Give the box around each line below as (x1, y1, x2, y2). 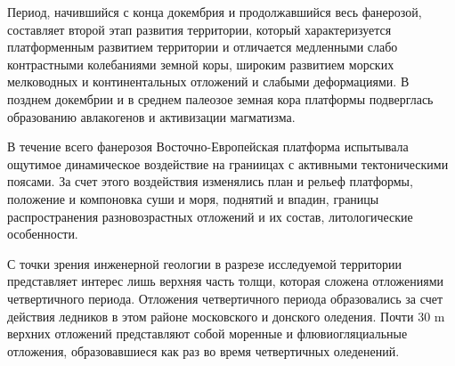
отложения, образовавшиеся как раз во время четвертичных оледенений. (7, 341, 400, 360)
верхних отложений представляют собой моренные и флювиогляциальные (7, 324, 408, 343)
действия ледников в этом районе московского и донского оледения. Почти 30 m (7, 306, 445, 325)
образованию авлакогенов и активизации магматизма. (7, 107, 296, 126)
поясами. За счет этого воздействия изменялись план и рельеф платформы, (7, 172, 413, 191)
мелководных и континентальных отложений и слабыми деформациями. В (7, 72, 410, 91)
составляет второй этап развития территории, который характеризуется (7, 20, 392, 38)
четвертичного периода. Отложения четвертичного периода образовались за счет (7, 289, 443, 307)
